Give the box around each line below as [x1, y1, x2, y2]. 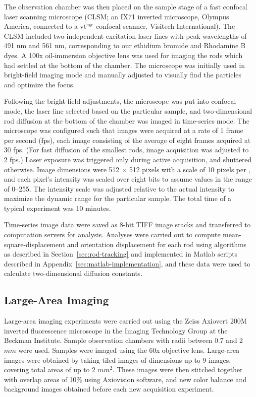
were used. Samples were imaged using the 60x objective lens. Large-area [18, 345, 240, 355]
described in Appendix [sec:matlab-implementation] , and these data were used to [4, 258, 251, 268]
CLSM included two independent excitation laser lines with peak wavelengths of [4, 30, 247, 41]
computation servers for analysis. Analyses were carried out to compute [4, 229, 221, 240]
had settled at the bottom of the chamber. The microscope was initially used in [4, 60, 245, 70]
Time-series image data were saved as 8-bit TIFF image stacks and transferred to [4, 219, 251, 230]
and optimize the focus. [4, 79, 75, 89]
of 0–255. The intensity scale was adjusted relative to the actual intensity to [4, 183, 235, 194]
